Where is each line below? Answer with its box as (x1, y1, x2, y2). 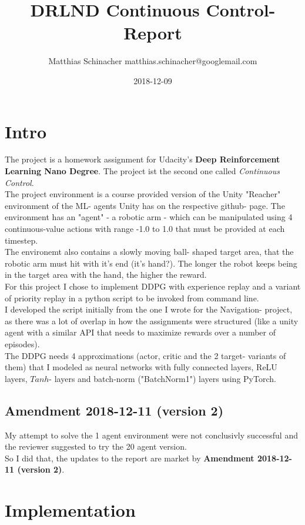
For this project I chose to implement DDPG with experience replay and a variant (5, 280, 301, 292)
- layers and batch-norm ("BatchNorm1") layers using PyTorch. (49, 372, 276, 384)
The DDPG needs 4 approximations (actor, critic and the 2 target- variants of (5, 349, 286, 361)
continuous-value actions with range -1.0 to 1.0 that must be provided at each (5, 222, 285, 234)
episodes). (5, 337, 40, 350)
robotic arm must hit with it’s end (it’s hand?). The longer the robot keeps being (5, 257, 297, 269)
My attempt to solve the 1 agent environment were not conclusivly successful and (5, 428, 298, 441)
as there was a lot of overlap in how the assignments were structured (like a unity (5, 314, 299, 327)
